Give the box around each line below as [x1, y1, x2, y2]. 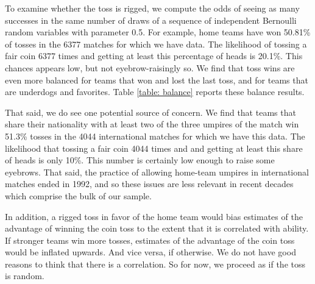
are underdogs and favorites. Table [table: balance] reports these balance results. [5, 85, 305, 98]
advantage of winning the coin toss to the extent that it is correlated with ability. [5, 222, 309, 235]
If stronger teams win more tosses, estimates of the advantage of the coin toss [5, 233, 295, 246]
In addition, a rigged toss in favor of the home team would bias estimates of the [5, 210, 303, 222]
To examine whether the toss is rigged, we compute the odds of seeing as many [5, 2, 300, 14]
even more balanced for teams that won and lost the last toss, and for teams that [5, 73, 308, 86]
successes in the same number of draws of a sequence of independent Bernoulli [5, 13, 297, 26]
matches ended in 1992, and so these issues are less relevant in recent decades [5, 177, 294, 190]
